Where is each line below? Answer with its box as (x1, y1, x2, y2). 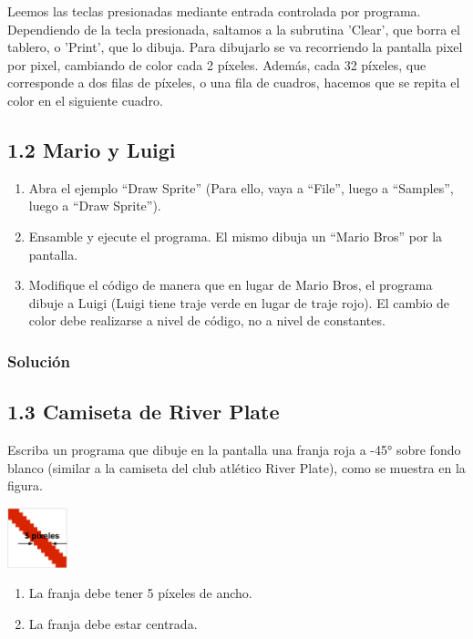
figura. (7, 476, 43, 495)
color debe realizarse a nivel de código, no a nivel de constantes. (28, 311, 386, 330)
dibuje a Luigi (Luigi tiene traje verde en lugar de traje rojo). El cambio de (28, 293, 450, 312)
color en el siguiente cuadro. (7, 90, 163, 109)
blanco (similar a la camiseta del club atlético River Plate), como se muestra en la (7, 458, 466, 477)
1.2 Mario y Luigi (7, 135, 176, 163)
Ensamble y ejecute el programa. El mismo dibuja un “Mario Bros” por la (28, 226, 443, 245)
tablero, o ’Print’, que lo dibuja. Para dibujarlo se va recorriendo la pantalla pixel (7, 37, 463, 57)
